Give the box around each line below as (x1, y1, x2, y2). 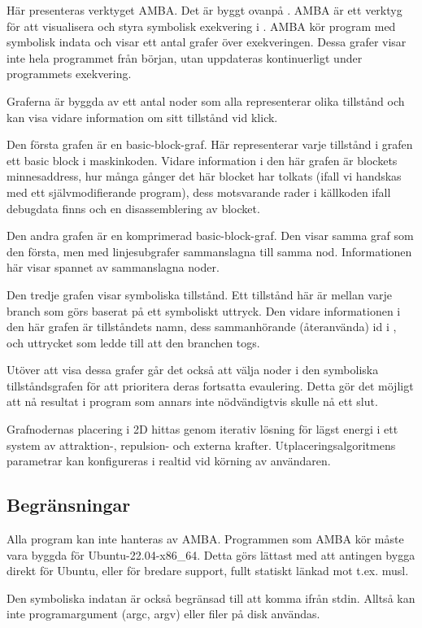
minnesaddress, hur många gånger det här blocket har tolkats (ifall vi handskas (7, 168, 402, 185)
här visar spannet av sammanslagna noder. (7, 259, 220, 276)
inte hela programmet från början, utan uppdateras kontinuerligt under (7, 49, 363, 66)
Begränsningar (7, 492, 131, 517)
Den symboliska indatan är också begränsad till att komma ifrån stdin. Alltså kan (7, 589, 415, 606)
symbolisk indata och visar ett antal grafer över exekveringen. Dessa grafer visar (7, 33, 407, 50)
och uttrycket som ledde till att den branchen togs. (7, 334, 260, 351)
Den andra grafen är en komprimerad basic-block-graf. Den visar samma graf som (7, 227, 414, 244)
